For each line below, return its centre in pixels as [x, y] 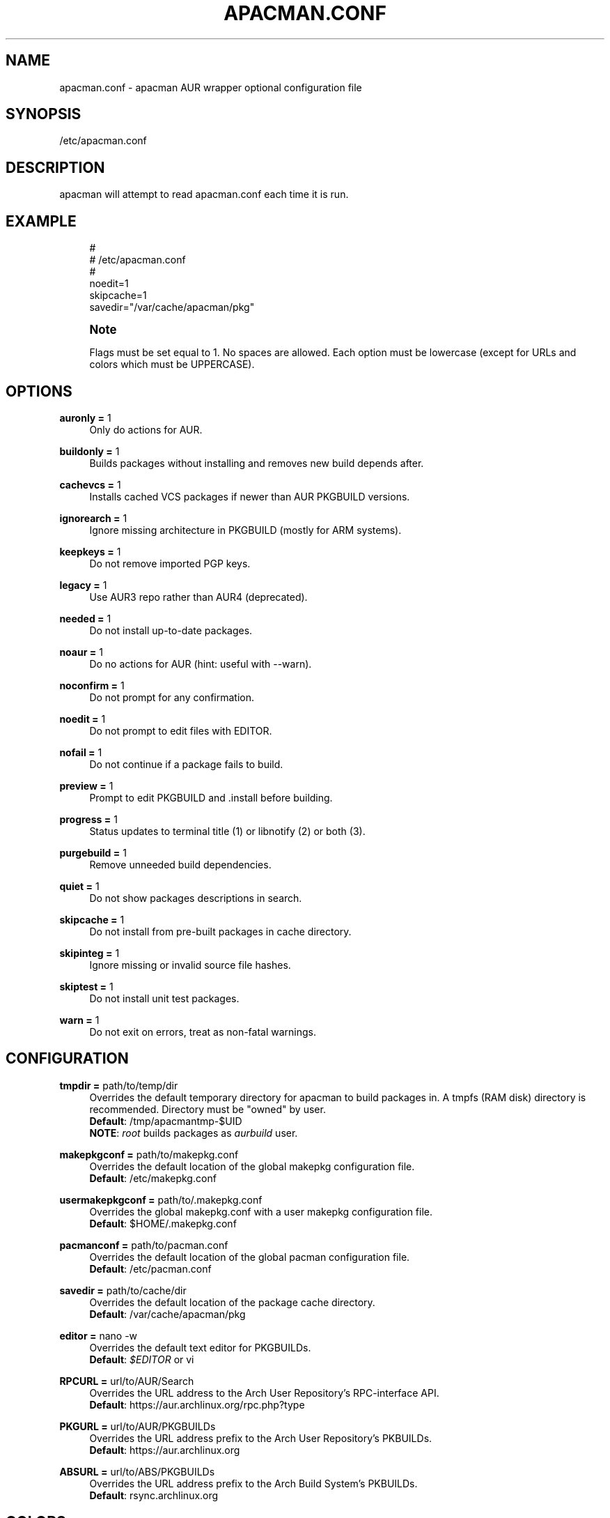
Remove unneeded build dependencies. [180, 864]
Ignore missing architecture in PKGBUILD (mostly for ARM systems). [245, 530]
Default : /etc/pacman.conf [150, 1268]
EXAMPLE [41, 221]
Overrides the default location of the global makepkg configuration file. [252, 1166]
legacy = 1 [83, 585]
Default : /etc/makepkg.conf [153, 1178]
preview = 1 [86, 785]
